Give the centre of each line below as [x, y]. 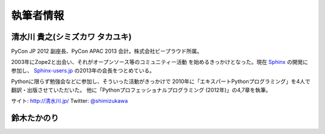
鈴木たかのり [35, 118]
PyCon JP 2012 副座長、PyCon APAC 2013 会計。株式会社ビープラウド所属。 [107, 51]
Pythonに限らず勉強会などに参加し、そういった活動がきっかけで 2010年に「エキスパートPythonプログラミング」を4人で [161, 81]
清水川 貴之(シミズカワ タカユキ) [71, 37]
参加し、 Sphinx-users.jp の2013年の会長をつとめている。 [83, 70]
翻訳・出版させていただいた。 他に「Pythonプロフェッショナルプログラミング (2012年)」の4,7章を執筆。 [141, 90]
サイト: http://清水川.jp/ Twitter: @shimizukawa [70, 101]
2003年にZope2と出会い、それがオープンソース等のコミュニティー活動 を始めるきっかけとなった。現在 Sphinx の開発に [159, 62]
